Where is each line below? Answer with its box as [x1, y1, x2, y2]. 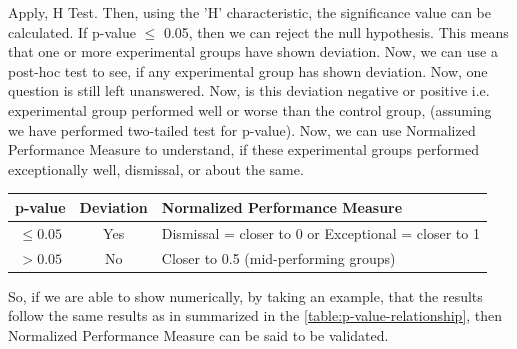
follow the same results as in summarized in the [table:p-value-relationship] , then [8, 305, 503, 326]
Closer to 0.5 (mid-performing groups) [161, 247, 396, 268]
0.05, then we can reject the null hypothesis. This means [163, 21, 509, 42]
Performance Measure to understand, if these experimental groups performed [8, 139, 480, 160]
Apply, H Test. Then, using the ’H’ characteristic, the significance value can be [8, 2, 491, 22]
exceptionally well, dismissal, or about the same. [8, 158, 304, 179]
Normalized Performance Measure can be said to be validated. [8, 324, 389, 345]
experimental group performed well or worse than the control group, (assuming [8, 99, 492, 120]
